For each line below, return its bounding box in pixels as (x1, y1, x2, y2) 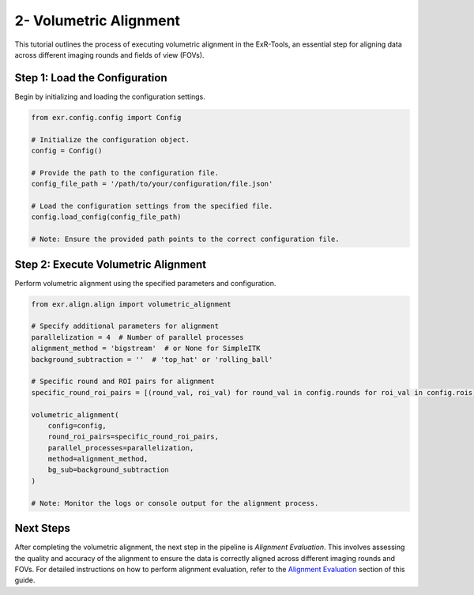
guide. (14, 575, 36, 585)
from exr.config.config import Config (31, 113, 182, 122)
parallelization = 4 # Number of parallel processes (31, 333, 244, 341)
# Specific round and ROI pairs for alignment (31, 377, 215, 386)
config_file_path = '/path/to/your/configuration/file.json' (31, 179, 273, 189)
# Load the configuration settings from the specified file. (31, 201, 273, 210)
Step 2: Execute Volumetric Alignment (14, 258, 207, 271)
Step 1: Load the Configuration (14, 71, 167, 85)
